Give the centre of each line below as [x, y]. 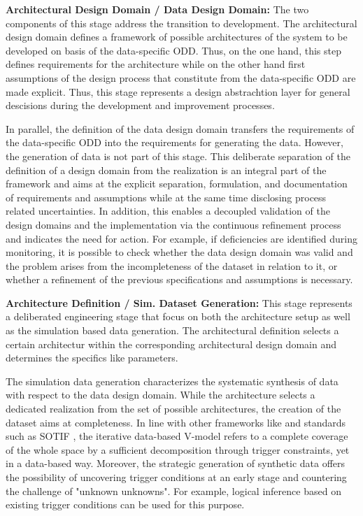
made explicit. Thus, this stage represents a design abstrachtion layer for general [178, 91]
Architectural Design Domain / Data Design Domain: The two [157, 9]
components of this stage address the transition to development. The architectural [181, 23]
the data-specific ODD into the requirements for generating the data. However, [175, 142]
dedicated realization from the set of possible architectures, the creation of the [173, 409]
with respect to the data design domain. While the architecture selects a [161, 395]
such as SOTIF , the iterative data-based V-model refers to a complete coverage [177, 436]
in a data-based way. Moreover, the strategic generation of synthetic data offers [176, 463]
